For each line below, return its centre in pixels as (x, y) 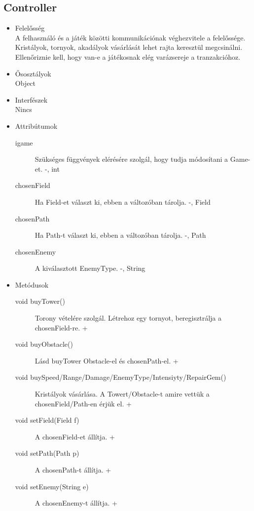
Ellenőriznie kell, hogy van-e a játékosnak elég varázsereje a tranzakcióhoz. (128, 56)
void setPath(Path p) (47, 453)
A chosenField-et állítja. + (75, 436)
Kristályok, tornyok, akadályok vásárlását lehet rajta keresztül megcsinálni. (129, 47)
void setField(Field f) (47, 420)
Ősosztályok (33, 73)
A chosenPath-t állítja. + (73, 470)
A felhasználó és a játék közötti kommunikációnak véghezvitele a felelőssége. (130, 37)
